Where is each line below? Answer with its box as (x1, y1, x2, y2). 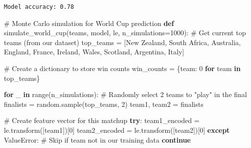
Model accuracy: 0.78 (4, 3, 74, 10)
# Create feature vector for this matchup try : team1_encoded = (4, 115, 200, 125)
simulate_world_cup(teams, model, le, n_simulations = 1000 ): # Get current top (4, 27, 246, 38)
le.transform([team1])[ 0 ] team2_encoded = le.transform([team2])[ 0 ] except (4, 124, 230, 135)
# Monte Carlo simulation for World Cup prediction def (4, 18, 174, 28)
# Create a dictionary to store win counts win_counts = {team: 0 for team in (4, 63, 241, 73)
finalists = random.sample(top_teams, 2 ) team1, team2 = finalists (4, 99, 204, 109)
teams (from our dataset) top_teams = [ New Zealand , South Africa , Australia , (4, 37, 241, 47)
